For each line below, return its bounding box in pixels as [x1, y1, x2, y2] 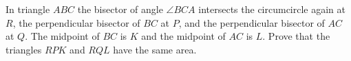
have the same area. [113, 42, 197, 56]
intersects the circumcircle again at [198, 2, 346, 16]
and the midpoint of [141, 29, 226, 43]
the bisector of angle [77, 2, 163, 16]
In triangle [6, 2, 50, 16]
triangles [6, 42, 42, 56]
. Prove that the [262, 29, 330, 43]
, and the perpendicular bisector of [178, 15, 325, 29]
